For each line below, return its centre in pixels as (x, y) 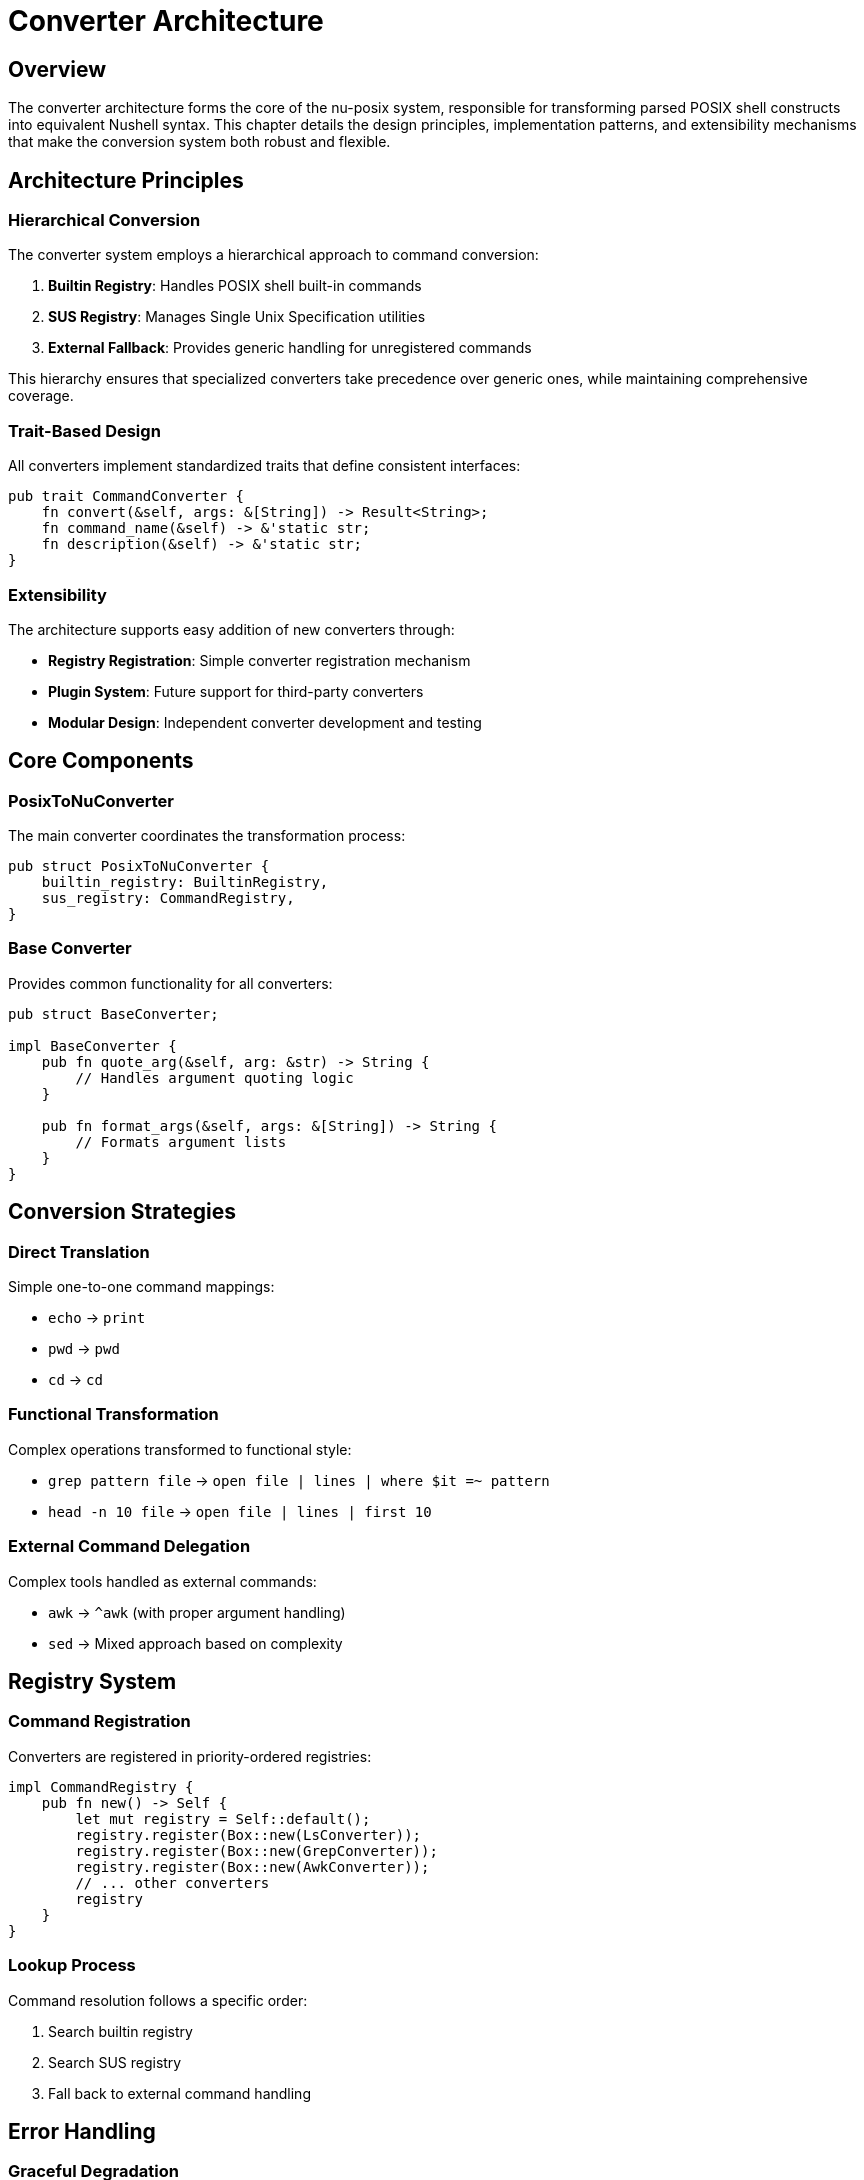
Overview (57, 69)
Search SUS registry (115, 2062)
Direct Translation (79, 1251)
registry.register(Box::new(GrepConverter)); (256, 1850)
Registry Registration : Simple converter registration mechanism (259, 660)
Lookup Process (72, 1965)
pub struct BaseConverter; (113, 1013)
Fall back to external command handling (179, 2093)
